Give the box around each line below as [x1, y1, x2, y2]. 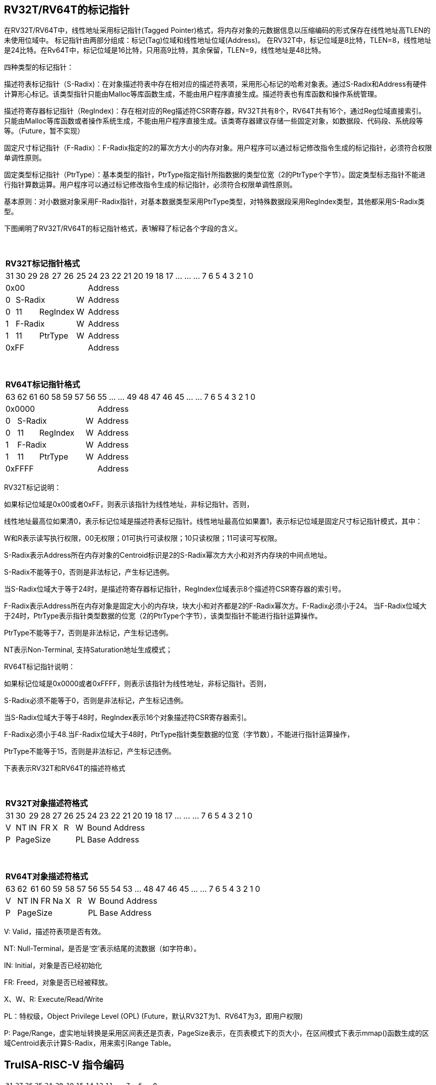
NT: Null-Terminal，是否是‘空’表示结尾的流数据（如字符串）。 [4, 944, 201, 953]
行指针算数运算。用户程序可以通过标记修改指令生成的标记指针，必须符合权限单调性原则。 [4, 180, 297, 189]
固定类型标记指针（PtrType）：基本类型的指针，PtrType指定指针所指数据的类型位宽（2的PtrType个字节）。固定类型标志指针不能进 [4, 170, 426, 179]
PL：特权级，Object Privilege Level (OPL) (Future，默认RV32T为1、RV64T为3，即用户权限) [4, 1012, 303, 1021]
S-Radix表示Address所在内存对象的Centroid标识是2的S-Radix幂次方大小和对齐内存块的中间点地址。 [4, 551, 331, 560]
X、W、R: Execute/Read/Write [4, 995, 104, 1004]
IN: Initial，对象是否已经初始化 [4, 961, 102, 970]
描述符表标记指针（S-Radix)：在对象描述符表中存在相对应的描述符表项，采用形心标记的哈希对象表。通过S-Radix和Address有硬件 [4, 80, 427, 89]
